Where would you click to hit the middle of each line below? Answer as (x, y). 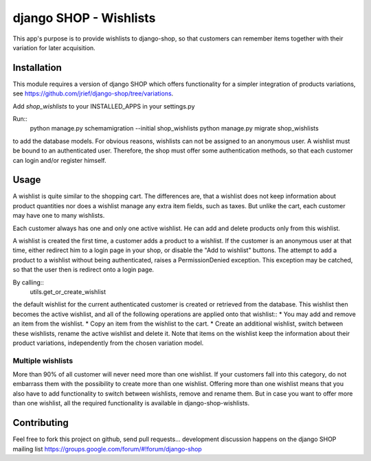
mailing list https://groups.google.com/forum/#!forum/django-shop (107, 449)
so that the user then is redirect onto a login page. (83, 270)
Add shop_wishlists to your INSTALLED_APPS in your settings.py (104, 106)
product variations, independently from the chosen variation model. (108, 343)
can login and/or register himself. (59, 160)
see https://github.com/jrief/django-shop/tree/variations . (93, 93)
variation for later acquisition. (54, 47)
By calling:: (29, 282)
